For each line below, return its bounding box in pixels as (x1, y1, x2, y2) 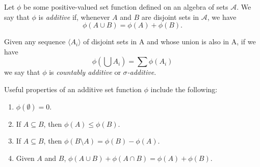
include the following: (150, 83, 218, 94)
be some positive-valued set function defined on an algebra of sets (23, 2, 228, 12)
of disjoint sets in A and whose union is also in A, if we (83, 36, 256, 47)
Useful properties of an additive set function (4, 83, 142, 94)
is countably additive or (49, 67, 121, 77)
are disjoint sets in (141, 11, 199, 22)
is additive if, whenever (38, 11, 110, 22)
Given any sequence (4, 36, 66, 47)
